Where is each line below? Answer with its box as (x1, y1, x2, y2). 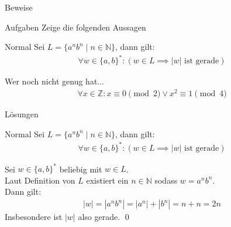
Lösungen (5, 108, 39, 120)
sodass (154, 174, 178, 186)
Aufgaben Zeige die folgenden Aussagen (5, 21, 146, 33)
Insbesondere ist (5, 211, 63, 223)
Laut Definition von (5, 174, 75, 186)
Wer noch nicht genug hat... (5, 75, 105, 87)
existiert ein (86, 174, 129, 186)
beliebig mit (59, 162, 102, 175)
